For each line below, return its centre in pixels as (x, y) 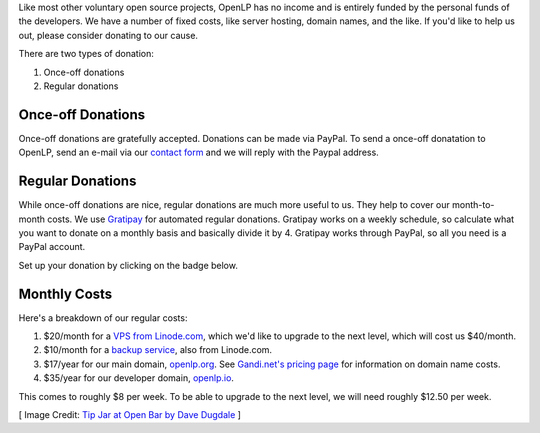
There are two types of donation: (86, 54)
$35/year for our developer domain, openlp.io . (139, 378)
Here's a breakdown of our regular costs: (103, 317)
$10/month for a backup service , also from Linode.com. (158, 350)
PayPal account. (52, 247)
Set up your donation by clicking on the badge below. (128, 265)
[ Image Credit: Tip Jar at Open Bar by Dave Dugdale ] (130, 414)
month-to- (473, 205)
